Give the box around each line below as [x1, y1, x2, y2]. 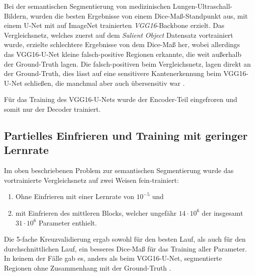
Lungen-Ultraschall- [172, 1, 232, 11]
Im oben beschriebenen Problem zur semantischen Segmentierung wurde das [4, 165, 234, 176]
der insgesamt [201, 207, 243, 218]
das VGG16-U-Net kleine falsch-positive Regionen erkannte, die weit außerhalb [4, 49, 242, 59]
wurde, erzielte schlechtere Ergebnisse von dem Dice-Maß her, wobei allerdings [4, 39, 240, 50]
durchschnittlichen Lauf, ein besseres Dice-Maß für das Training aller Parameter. [4, 243, 247, 253]
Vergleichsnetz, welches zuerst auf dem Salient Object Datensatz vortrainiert [4, 29, 233, 40]
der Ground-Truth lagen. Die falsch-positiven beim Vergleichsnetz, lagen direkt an [4, 58, 251, 69]
